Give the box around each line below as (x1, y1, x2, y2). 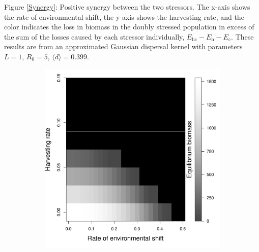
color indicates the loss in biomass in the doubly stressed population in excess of (4, 21, 254, 32)
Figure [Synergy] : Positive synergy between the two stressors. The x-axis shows (4, 2, 250, 12)
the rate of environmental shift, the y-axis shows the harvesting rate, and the (4, 11, 244, 22)
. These (231, 31, 254, 42)
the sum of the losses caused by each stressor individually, (4, 31, 185, 42)
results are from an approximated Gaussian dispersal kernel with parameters (4, 41, 243, 52)
